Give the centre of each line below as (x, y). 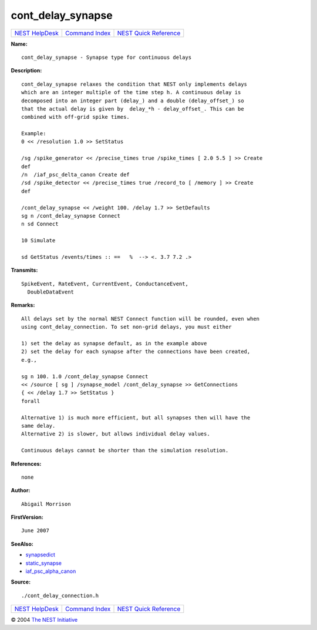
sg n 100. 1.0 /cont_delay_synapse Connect (85, 376)
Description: (26, 71)
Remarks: (23, 305)
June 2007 (35, 531)
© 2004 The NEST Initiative (44, 620)
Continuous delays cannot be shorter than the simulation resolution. (125, 451)
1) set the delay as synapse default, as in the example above (114, 344)
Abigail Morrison (46, 504)
